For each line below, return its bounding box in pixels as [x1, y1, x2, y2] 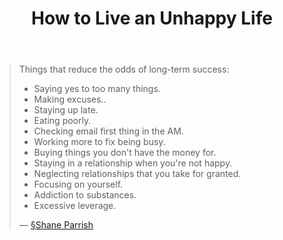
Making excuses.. [33, 93, 107, 106]
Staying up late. [33, 104, 99, 116]
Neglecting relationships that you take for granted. [33, 168, 242, 180]
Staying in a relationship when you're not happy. [33, 157, 233, 169]
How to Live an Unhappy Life [31, 7, 273, 30]
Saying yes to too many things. [33, 83, 161, 95]
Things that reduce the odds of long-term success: [18, 63, 230, 76]
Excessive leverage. [33, 200, 117, 212]
